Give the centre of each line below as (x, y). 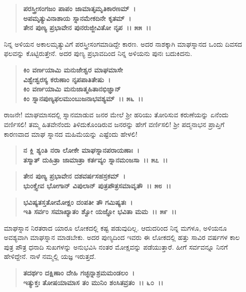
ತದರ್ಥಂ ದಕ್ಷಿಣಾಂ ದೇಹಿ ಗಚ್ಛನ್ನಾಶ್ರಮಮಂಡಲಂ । (79, 273)
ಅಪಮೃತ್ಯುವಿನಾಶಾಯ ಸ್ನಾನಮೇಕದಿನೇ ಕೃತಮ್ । (77, 18)
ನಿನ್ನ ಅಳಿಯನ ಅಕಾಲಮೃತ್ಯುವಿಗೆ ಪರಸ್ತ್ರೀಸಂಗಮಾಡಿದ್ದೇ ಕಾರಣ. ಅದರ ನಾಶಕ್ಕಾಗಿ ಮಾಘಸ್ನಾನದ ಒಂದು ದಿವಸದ (123, 44)
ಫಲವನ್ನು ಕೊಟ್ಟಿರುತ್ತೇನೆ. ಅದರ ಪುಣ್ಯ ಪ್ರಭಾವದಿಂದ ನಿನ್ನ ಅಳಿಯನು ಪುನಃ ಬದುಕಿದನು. (98, 53)
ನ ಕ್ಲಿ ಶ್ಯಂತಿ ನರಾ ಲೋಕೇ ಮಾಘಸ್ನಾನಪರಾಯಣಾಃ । (81, 150)
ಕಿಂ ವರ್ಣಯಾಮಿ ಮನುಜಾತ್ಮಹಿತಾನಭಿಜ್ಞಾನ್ (72, 89)
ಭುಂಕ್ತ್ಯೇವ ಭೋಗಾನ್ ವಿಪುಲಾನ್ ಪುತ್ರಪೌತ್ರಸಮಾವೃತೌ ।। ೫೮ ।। (97, 185)
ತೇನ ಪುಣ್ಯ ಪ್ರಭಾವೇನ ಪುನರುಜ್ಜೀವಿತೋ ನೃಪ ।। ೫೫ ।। (87, 27)
